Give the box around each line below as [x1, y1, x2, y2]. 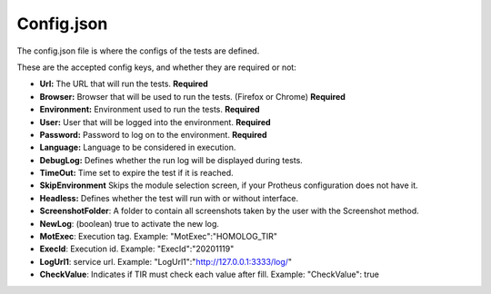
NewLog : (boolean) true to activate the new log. [39, 218, 220, 229]
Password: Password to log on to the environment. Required [39, 129, 267, 140]
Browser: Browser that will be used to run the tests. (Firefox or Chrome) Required [39, 91, 346, 102]
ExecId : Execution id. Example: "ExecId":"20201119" [39, 243, 235, 254]
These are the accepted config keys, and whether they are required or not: [16, 62, 297, 73]
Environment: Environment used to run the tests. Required [39, 104, 260, 115]
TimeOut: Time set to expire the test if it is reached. [39, 168, 234, 179]
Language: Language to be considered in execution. [39, 142, 236, 153]
